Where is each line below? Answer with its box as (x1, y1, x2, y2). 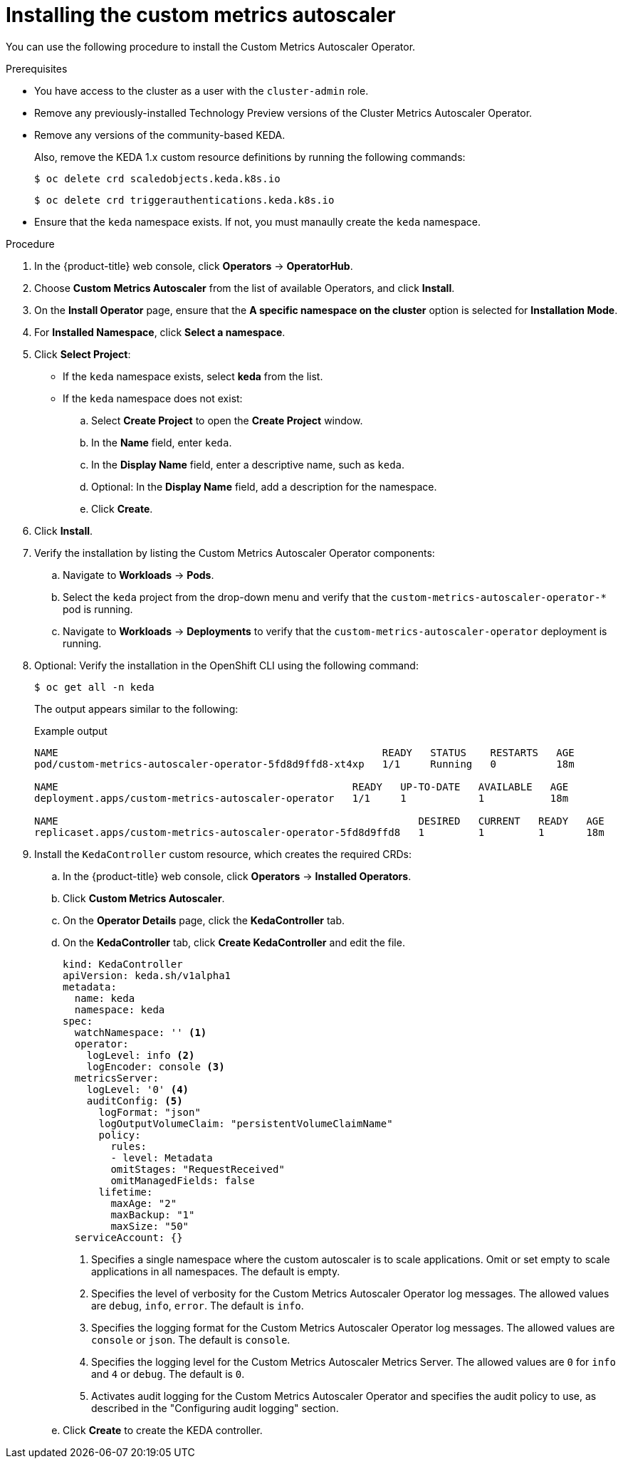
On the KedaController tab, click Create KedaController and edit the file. (63, 936, 405, 948)
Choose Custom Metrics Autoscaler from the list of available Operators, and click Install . (34, 281, 455, 294)
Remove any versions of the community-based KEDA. (34, 128, 286, 141)
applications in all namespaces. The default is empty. (91, 1265, 340, 1277)
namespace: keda (74, 1003, 165, 1015)
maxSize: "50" (110, 1220, 189, 1232)
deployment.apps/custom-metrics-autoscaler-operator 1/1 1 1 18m (34, 792, 569, 804)
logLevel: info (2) (86, 1049, 195, 1061)
